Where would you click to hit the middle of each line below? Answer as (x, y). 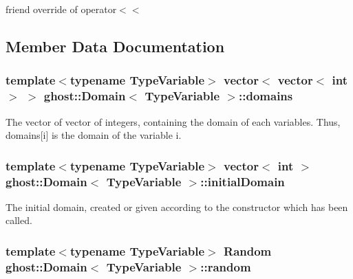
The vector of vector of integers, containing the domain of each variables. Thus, (173, 121)
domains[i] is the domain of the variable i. (94, 135)
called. (19, 220)
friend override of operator (61, 9)
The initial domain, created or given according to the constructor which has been (177, 207)
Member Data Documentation (115, 46)
